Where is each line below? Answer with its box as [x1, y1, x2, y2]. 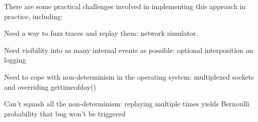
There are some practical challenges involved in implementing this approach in [4, 1, 246, 11]
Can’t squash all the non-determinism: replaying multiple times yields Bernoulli [4, 98, 249, 109]
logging [4, 54, 26, 65]
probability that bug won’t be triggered [4, 108, 126, 118]
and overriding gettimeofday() [4, 81, 96, 92]
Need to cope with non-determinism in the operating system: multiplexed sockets [4, 71, 254, 82]
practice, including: [4, 11, 63, 21]
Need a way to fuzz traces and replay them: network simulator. [4, 28, 198, 38]
